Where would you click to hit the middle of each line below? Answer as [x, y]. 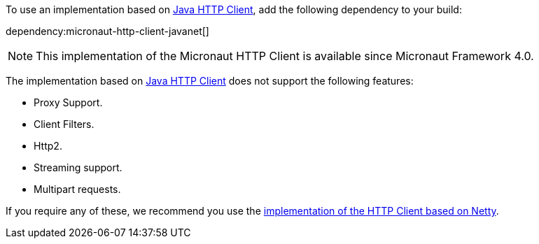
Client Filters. [64, 124]
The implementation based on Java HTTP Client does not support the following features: [210, 81]
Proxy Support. [68, 102]
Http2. [48, 146]
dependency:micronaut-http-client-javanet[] [107, 31]
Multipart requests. [77, 189]
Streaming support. [78, 167]
